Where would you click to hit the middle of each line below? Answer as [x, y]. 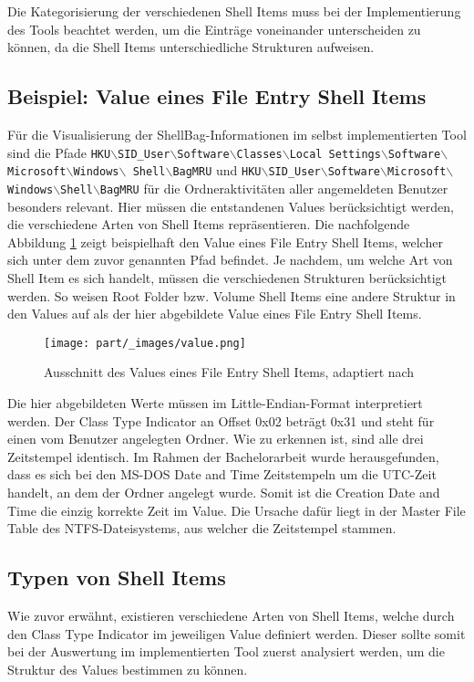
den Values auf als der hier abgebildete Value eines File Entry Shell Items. [215, 314]
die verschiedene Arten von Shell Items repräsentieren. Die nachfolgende [209, 224]
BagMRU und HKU [217, 170]
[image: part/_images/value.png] [145, 343]
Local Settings [335, 154]
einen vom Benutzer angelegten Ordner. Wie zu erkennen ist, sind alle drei [216, 439]
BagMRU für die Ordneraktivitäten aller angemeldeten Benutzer [274, 188]
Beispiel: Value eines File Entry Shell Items [217, 96]
